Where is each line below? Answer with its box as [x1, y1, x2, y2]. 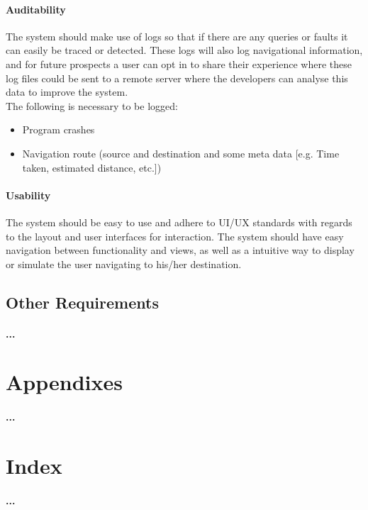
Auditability [6, 1, 66, 16]
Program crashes [22, 122, 95, 137]
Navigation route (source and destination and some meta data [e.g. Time [22, 145, 340, 160]
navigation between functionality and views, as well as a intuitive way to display [6, 243, 355, 257]
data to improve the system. [6, 84, 128, 99]
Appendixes [6, 367, 123, 397]
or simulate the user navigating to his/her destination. [6, 256, 242, 271]
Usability [6, 187, 51, 202]
